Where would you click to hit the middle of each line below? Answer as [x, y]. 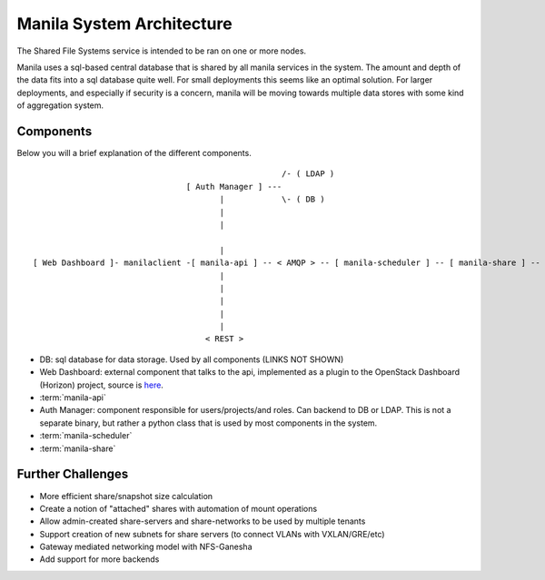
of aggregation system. [60, 105]
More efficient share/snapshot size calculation [126, 496]
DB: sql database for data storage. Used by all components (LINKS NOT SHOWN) [192, 359]
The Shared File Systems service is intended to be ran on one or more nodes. [162, 51]
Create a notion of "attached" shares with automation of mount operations [178, 508]
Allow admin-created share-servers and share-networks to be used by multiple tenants [203, 521]
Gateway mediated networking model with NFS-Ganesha [146, 547]
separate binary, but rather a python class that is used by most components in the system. [208, 423]
